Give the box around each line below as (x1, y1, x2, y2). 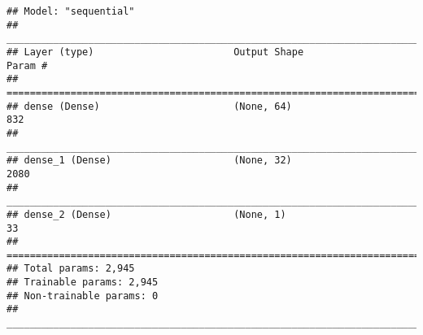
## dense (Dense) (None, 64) (7, 100, 292, 112)
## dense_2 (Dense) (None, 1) (7, 208, 286, 220)
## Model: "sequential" (7, 6, 135, 17)
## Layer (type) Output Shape (7, 46, 304, 58)
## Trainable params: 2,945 (7, 276, 159, 289)
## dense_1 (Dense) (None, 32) (7, 154, 292, 167)
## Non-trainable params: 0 (7, 289, 159, 302)
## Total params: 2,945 (7, 263, 135, 275)
